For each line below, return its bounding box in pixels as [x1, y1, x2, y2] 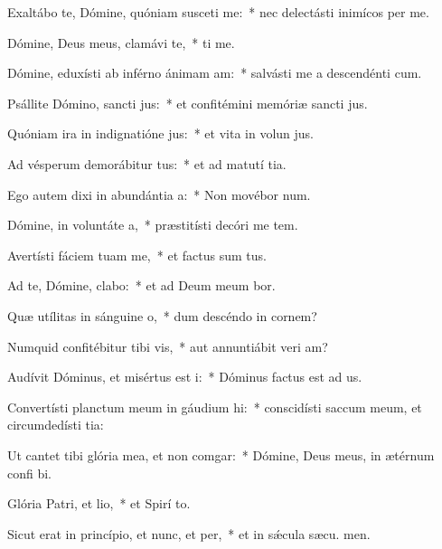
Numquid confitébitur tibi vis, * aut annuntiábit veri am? [7, 336, 328, 355]
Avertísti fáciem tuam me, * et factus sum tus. [7, 245, 267, 264]
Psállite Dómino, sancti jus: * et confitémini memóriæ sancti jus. [7, 93, 368, 112]
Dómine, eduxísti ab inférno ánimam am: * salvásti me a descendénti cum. [7, 63, 422, 82]
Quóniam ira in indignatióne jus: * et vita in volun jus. [7, 124, 314, 143]
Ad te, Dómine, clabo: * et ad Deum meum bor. [7, 276, 276, 295]
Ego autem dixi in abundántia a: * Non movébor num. [7, 185, 311, 204]
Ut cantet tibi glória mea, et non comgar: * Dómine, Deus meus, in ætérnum [7, 445, 435, 464]
